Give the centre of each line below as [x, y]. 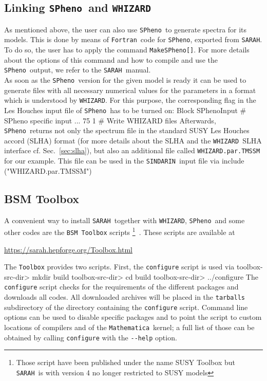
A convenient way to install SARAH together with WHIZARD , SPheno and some [125, 220]
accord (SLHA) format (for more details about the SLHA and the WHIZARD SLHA [133, 140]
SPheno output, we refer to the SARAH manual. [78, 70]
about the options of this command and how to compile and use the [111, 59]
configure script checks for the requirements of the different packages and [121, 287]
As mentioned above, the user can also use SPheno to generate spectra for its [126, 29]
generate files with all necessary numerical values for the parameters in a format [130, 90]
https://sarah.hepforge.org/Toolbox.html [68, 249]
